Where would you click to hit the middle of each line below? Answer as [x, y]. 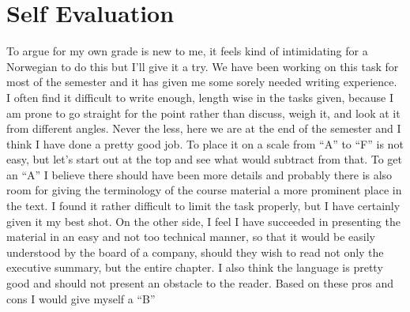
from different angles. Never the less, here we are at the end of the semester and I [204, 128]
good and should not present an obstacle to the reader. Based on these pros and [200, 283]
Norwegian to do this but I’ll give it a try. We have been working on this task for [203, 66]
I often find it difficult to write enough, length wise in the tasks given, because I [200, 97]
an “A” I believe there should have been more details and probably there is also [199, 174]
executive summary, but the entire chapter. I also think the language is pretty [195, 267]
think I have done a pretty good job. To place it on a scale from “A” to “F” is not [205, 143]
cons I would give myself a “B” [81, 298]
